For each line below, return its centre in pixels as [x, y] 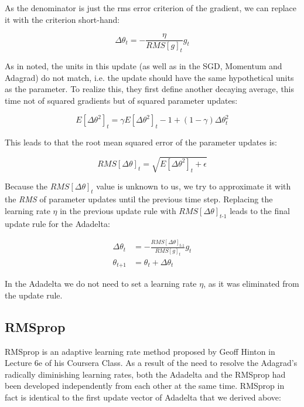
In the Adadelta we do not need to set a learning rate [101, 284]
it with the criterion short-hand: [62, 19]
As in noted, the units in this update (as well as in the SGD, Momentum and [144, 66]
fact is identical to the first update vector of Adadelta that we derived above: [143, 397]
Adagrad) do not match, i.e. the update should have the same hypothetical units [149, 77]
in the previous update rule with [118, 210]
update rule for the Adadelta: [57, 223]
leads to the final [260, 210]
